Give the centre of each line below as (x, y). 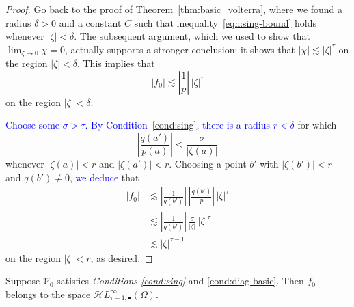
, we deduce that (104, 177)
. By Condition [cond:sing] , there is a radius (177, 125)
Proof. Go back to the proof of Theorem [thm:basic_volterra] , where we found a (174, 9)
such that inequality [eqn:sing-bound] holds (226, 22)
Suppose (23, 281)
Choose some (33, 125)
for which (317, 125)
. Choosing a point (208, 164)
